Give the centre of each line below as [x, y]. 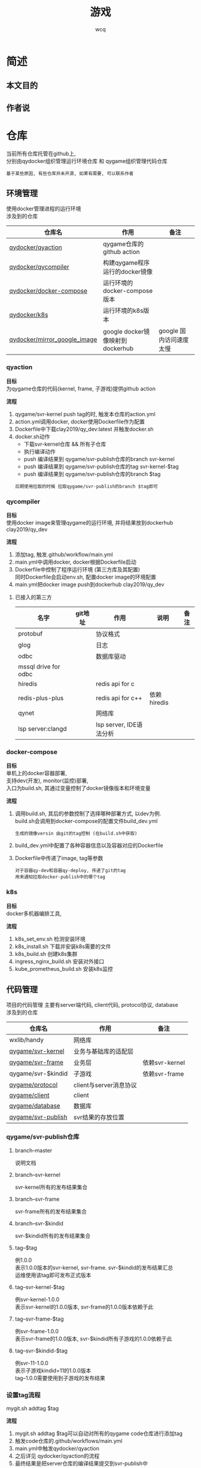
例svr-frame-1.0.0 [36, 1331]
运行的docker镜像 [128, 272]
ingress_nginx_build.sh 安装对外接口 [60, 961]
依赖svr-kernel [164, 1063]
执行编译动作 [39, 451]
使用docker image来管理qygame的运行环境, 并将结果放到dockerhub [90, 523]
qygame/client [29, 1095]
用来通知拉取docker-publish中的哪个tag [60, 877]
